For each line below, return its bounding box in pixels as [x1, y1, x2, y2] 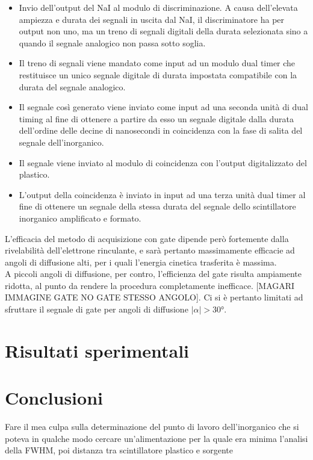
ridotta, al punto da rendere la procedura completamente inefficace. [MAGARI [5, 279, 295, 291]
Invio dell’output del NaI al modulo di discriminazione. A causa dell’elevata [19, 1, 298, 13]
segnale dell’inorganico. [19, 135, 104, 148]
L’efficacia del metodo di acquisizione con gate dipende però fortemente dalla [5, 232, 289, 244]
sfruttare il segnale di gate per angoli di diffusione [5, 303, 188, 315]
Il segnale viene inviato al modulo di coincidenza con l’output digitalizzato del [19, 156, 307, 169]
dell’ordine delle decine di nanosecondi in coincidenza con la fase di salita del [19, 124, 303, 137]
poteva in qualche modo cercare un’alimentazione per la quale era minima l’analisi [5, 432, 308, 444]
